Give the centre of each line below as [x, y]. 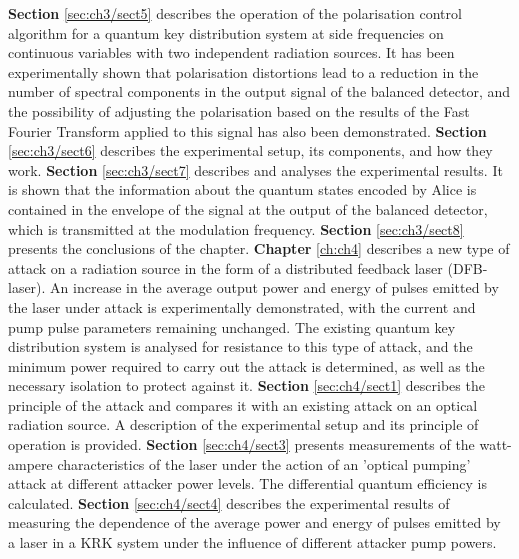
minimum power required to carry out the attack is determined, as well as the [246, 365]
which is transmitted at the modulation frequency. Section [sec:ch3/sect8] [236, 228]
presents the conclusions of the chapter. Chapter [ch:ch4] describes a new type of [259, 248]
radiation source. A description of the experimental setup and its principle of [243, 424]
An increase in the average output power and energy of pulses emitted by [274, 287]
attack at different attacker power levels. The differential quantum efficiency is [247, 483]
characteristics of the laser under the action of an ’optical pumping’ [264, 463]
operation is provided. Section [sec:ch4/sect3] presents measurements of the [241, 444]
